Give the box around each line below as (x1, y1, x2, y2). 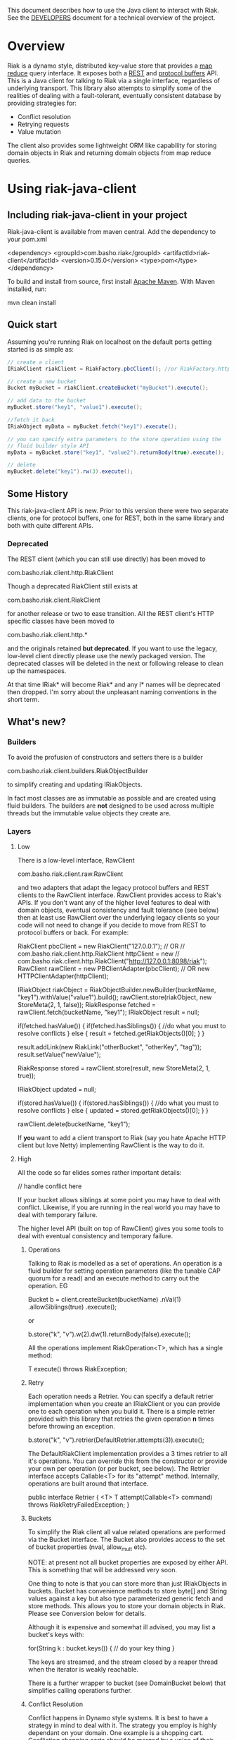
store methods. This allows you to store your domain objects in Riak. (27, 1602, 226, 1610)
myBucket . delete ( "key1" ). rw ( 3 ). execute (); (7, 468, 133, 475)
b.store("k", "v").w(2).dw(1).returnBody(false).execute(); (27, 1330, 191, 1338)
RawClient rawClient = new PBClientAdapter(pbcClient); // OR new (17, 965, 210, 973)
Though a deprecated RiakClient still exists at (7, 582, 138, 591)
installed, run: (7, 285, 47, 293)
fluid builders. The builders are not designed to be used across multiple (7, 801, 214, 810)
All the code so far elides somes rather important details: (17, 1168, 182, 1177)
